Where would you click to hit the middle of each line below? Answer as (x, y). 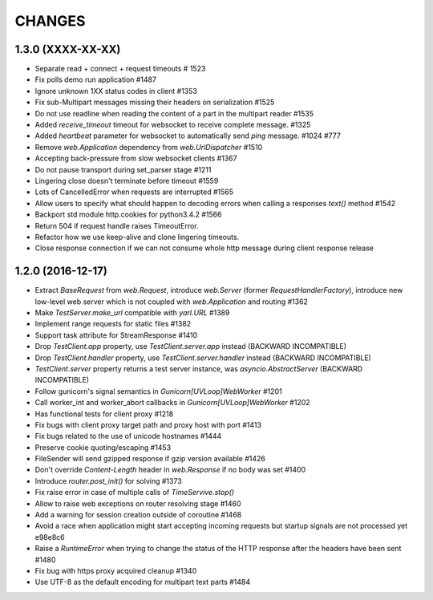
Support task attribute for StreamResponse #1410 (116, 335)
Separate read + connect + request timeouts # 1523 (120, 69)
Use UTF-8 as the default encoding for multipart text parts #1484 (143, 582)
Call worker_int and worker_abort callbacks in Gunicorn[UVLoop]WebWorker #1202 (172, 403)
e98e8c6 (50, 537)
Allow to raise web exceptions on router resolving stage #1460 (138, 503)
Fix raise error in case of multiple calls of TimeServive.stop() (135, 493)
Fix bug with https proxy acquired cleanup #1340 (116, 570)
